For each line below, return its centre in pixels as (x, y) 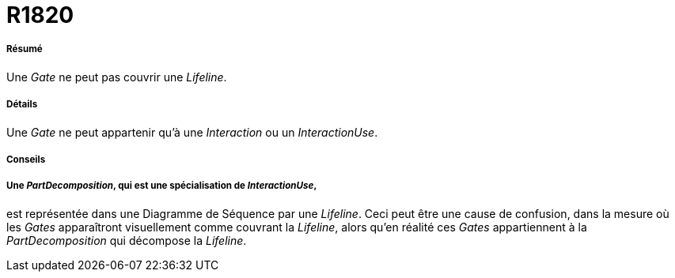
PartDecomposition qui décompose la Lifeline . (127, 240)
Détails (22, 105)
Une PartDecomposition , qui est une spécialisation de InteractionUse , (162, 186)
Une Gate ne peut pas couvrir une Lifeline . (117, 77)
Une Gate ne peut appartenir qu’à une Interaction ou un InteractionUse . (192, 132)
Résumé (25, 49)
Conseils (26, 159)
